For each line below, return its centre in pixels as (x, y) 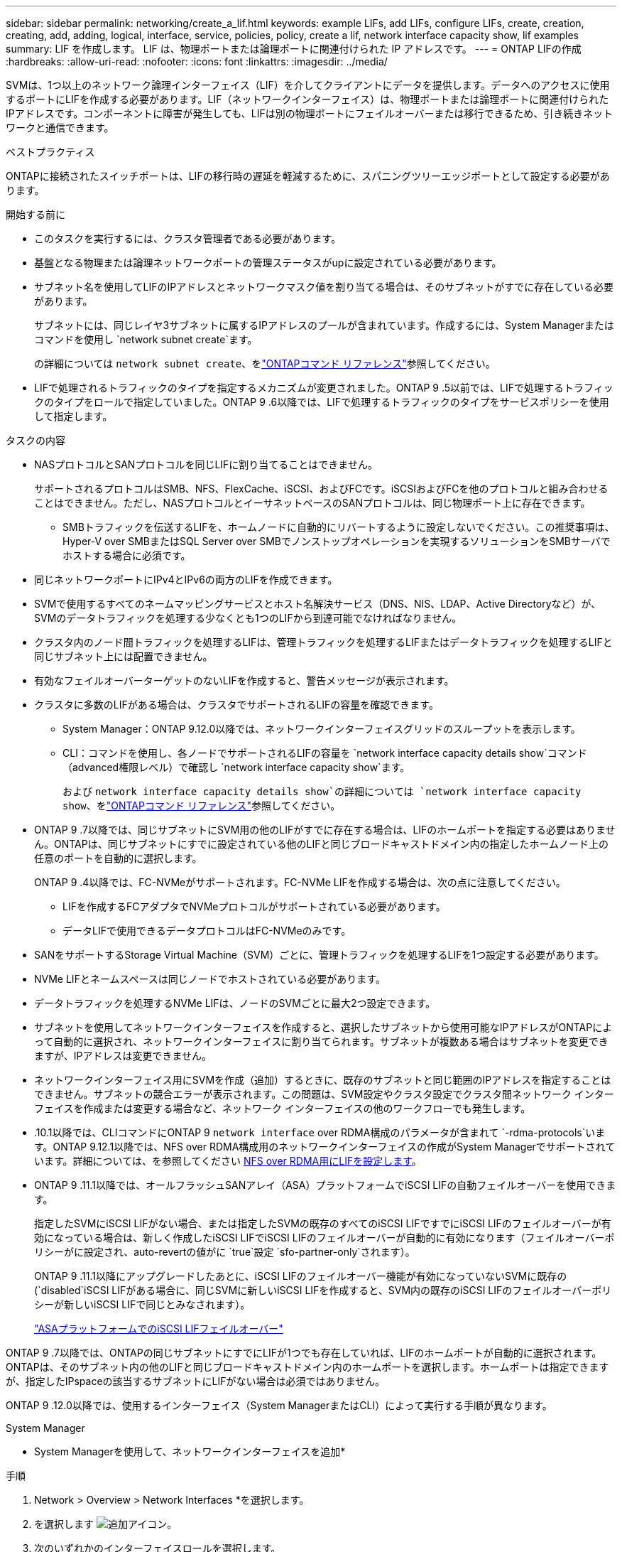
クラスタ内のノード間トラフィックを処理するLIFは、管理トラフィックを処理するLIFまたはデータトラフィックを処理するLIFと (323, 642)
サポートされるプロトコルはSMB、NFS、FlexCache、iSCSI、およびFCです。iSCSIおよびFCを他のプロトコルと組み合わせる (321, 489)
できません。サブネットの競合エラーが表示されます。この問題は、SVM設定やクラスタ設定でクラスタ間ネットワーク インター (324, 1094)
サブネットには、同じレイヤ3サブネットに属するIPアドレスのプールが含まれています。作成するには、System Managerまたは (324, 325)
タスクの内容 (36, 440)
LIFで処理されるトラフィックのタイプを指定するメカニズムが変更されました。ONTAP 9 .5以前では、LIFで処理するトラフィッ (324, 388)
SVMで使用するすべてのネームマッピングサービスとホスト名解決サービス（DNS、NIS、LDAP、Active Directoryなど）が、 (318, 604)
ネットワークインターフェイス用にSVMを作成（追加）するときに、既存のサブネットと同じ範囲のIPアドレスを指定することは (323, 1080)
